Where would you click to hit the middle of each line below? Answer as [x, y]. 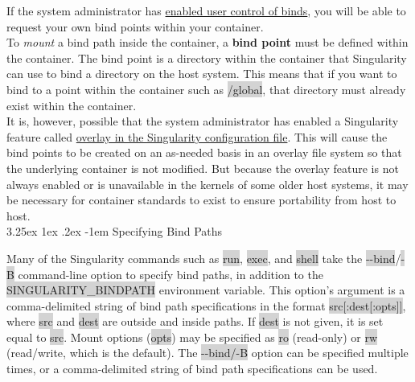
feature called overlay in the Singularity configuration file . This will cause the [197, 136]
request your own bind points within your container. [135, 26]
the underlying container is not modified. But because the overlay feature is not [203, 168]
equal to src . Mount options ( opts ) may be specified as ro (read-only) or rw [192, 337]
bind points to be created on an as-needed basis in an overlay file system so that [204, 152]
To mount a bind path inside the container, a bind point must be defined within [207, 42]
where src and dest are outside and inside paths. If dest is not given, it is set [195, 321]
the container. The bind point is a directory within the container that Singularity [207, 58]
